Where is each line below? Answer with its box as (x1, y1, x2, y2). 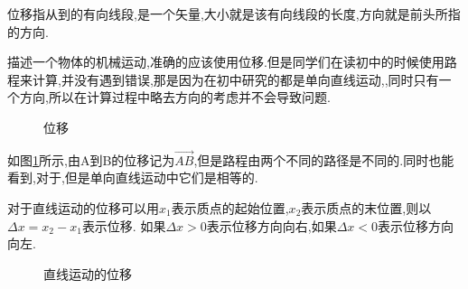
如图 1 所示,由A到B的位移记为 (7, 150, 175, 169)
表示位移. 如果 (81, 216, 166, 235)
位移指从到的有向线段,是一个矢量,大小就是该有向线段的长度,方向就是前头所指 (7, 5, 461, 23)
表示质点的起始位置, (171, 198, 289, 217)
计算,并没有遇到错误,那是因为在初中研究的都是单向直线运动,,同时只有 (32, 70, 439, 89)
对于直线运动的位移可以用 (7, 198, 159, 217)
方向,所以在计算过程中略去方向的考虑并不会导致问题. (19, 88, 331, 107)
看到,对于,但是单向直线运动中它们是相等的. (7, 168, 258, 187)
